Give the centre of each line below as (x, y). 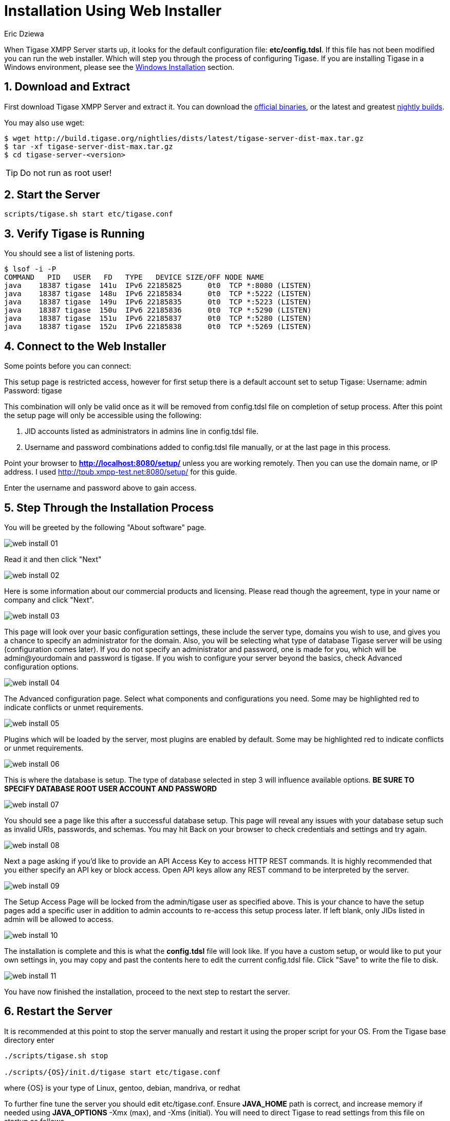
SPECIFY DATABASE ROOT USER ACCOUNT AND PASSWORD (111, 788)
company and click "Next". (49, 600)
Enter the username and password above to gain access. (100, 488)
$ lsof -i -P (30, 269)
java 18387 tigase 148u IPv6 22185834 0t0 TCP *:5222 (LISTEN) (158, 294)
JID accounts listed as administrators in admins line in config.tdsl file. (142, 431)
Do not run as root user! (66, 173)
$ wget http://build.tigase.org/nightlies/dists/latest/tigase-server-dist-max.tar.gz (184, 138)
